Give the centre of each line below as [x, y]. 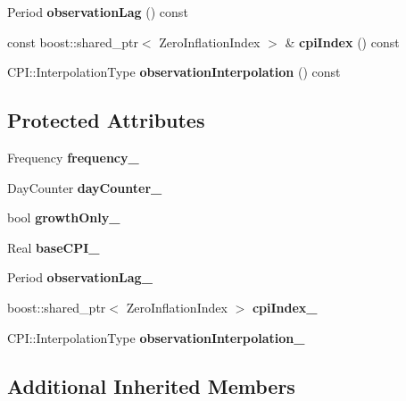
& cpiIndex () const [342, 42]
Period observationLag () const [98, 12]
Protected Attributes [106, 120]
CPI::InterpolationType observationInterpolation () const [174, 72]
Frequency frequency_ [73, 157]
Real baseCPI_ [54, 247]
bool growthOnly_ [64, 217]
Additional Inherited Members [151, 385]
